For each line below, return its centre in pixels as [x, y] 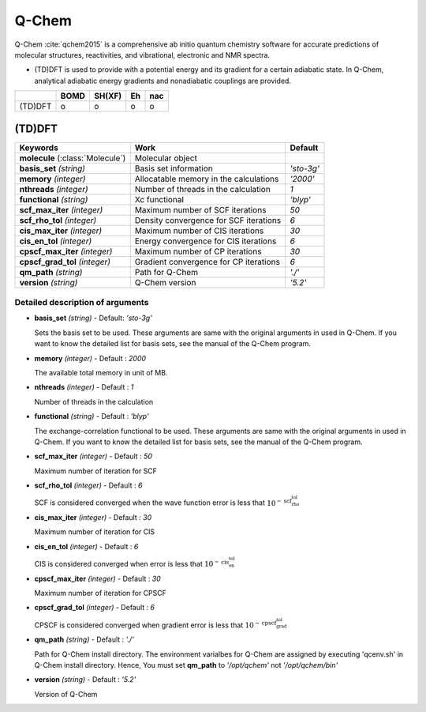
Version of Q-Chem [66, 694]
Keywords [39, 148]
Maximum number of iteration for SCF [96, 471]
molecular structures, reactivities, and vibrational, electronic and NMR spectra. [142, 55]
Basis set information [174, 168]
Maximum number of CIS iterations [199, 231]
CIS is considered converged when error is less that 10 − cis [132, 563]
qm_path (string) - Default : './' [84, 639]
